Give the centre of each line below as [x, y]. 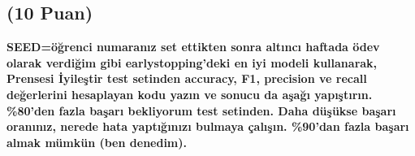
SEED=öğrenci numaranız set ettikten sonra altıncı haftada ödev [193, 47]
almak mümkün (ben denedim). [97, 142]
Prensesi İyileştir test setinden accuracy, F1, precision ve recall [187, 78]
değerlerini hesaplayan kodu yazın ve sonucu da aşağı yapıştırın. [190, 94]
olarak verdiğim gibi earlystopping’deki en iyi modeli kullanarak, [192, 62]
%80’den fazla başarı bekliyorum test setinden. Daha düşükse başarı [201, 110]
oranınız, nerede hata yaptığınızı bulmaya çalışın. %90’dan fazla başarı [208, 126]
